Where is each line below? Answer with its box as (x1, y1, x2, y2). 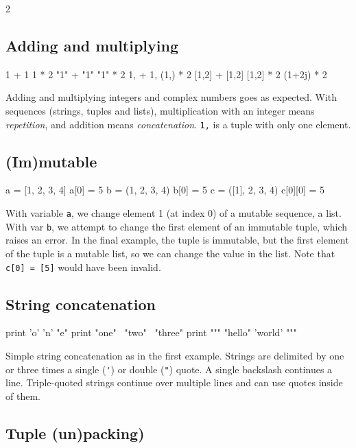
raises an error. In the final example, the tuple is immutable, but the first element (5, 233, 349, 247)
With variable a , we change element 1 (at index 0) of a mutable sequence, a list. (5, 206, 342, 220)
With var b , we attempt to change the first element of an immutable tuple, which (5, 219, 348, 233)
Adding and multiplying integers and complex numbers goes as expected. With (5, 90, 337, 104)
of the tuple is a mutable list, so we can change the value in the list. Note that (5, 246, 335, 260)
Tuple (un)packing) (5, 422, 145, 443)
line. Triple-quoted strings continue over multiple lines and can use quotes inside (5, 375, 343, 390)
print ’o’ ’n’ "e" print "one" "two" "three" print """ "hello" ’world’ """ (5, 325, 297, 340)
